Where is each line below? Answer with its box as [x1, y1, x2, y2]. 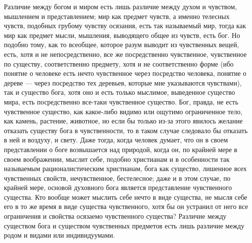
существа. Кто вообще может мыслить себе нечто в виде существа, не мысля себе [4, 191, 248, 202]
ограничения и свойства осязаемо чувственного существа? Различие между [4, 211, 227, 221]
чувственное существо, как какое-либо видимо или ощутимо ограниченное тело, [4, 106, 243, 116]
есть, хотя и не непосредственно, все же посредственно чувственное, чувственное [4, 49, 247, 59]
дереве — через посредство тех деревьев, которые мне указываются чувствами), [4, 77, 242, 87]
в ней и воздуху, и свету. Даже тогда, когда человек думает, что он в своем [4, 135, 228, 145]
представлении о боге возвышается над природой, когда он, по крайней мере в [4, 144, 237, 154]
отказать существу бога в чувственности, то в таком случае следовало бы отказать [4, 125, 248, 135]
